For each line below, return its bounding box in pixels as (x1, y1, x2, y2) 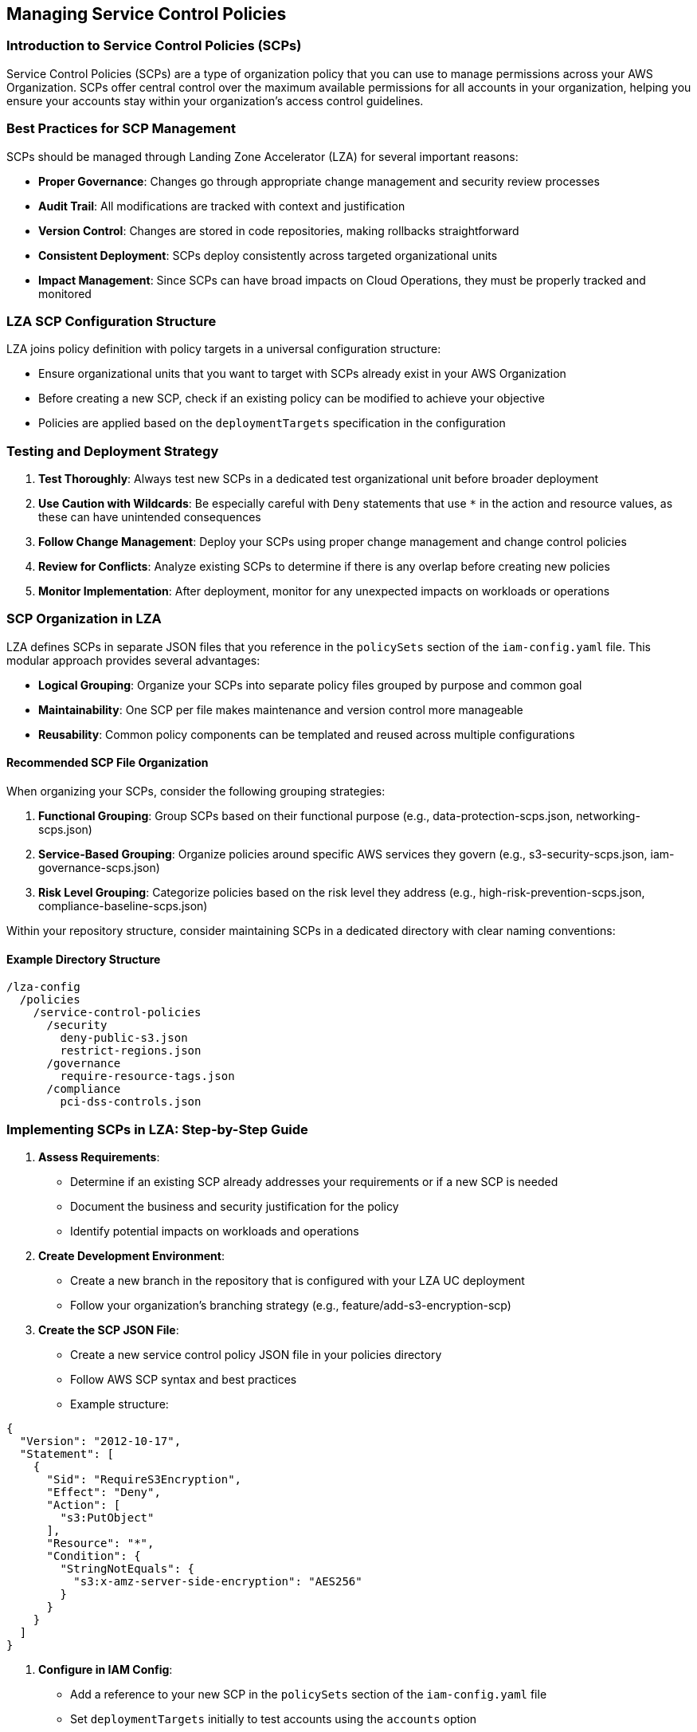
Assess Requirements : (38, 1149, 160, 1164)
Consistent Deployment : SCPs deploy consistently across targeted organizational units (38, 248, 498, 262)
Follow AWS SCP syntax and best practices (70, 1372, 297, 1386)
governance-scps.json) (38, 861, 160, 875)
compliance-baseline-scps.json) (38, 899, 208, 913)
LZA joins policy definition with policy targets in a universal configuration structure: (6, 342, 441, 356)
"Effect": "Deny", (46, 1485, 161, 1498)
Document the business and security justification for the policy (70, 1199, 399, 1213)
